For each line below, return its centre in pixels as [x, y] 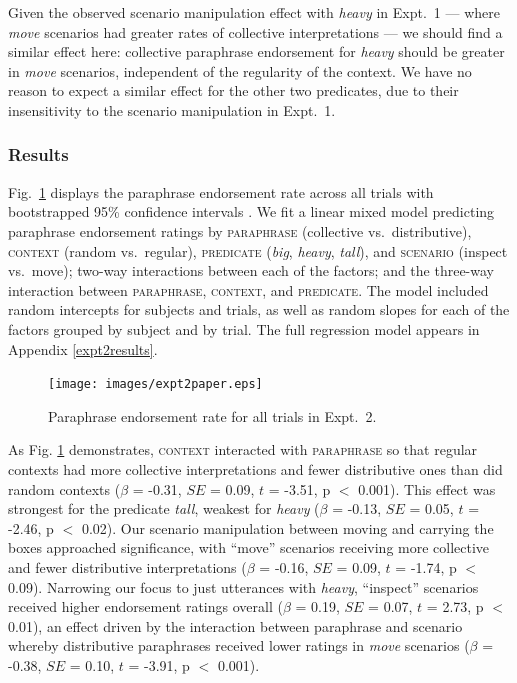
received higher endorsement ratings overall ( [145, 606]
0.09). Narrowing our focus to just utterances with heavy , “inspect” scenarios [243, 586]
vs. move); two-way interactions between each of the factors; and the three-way [251, 270]
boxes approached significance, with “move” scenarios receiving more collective [249, 547]
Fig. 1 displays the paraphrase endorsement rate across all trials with [221, 191]
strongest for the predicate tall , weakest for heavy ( [164, 508]
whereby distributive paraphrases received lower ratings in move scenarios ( [239, 645]
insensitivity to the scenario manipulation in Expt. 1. [172, 109]
